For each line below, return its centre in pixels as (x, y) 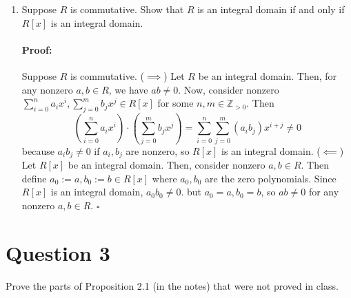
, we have (128, 89)
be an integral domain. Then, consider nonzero (167, 165)
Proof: (37, 49)
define (34, 178)
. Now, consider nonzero (229, 89)
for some (175, 103)
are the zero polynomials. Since (271, 178)
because (38, 150)
